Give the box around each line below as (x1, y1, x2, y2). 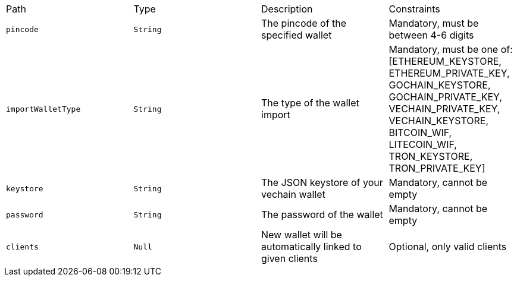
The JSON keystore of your (261, 176, 383, 188)
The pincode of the (261, 17, 347, 29)
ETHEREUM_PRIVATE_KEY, (388, 67, 510, 79)
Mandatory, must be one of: (388, 43, 513, 55)
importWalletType (6, 104, 81, 113)
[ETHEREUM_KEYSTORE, (388, 55, 502, 67)
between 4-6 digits (388, 29, 474, 41)
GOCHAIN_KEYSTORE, (388, 79, 491, 91)
